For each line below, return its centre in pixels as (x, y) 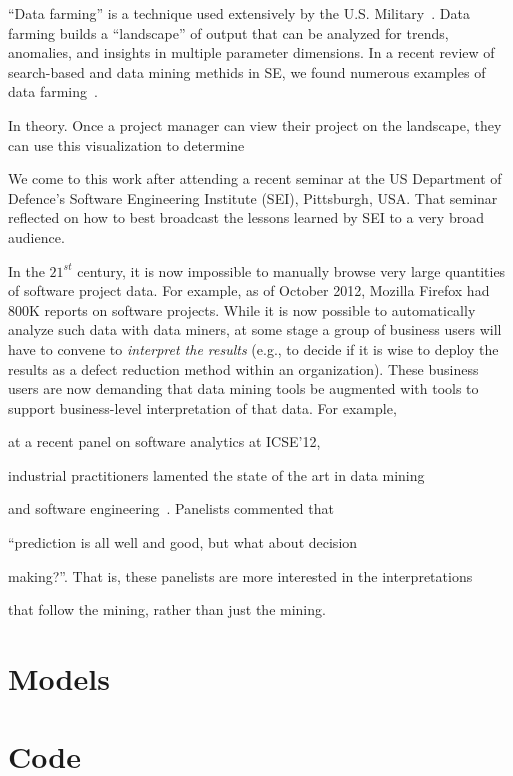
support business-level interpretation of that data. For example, (202, 407)
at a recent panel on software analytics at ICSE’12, (164, 441)
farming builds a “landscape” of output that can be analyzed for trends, (228, 32)
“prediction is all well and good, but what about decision (183, 542)
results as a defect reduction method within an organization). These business (243, 368)
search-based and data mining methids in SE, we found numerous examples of (247, 71)
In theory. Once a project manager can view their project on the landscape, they (255, 124)
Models (59, 678)
